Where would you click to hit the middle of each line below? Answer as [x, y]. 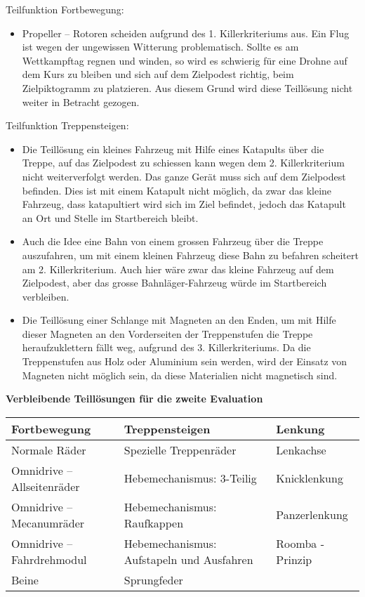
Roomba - [300, 543]
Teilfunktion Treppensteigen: [67, 125]
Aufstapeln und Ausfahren [188, 559]
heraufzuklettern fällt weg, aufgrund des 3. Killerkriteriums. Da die [166, 347]
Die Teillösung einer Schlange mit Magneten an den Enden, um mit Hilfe [179, 320]
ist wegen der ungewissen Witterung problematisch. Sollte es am [160, 47]
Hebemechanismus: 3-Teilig [190, 478]
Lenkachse [301, 450]
